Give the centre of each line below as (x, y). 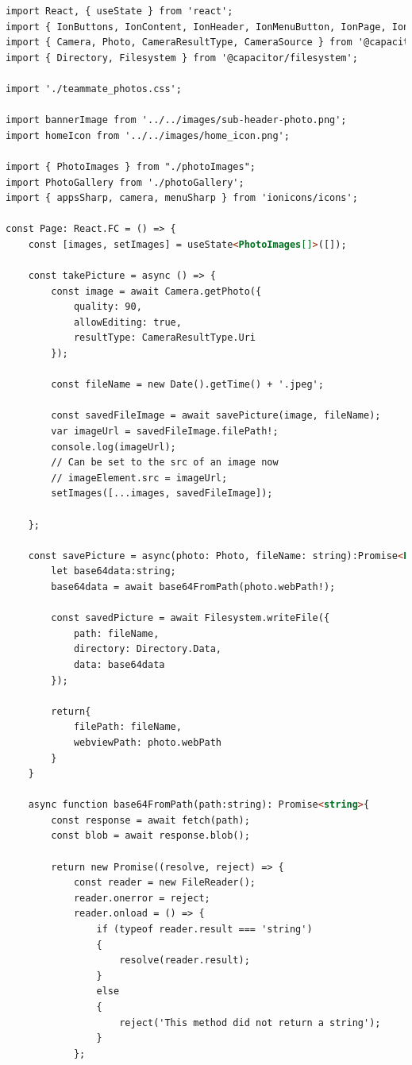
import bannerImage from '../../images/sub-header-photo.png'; (176, 120)
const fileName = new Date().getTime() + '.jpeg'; (187, 385)
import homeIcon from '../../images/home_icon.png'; (148, 135)
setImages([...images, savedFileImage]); (162, 494)
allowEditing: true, (127, 322)
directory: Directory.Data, (148, 649)
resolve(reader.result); (185, 961)
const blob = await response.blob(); (150, 836)
